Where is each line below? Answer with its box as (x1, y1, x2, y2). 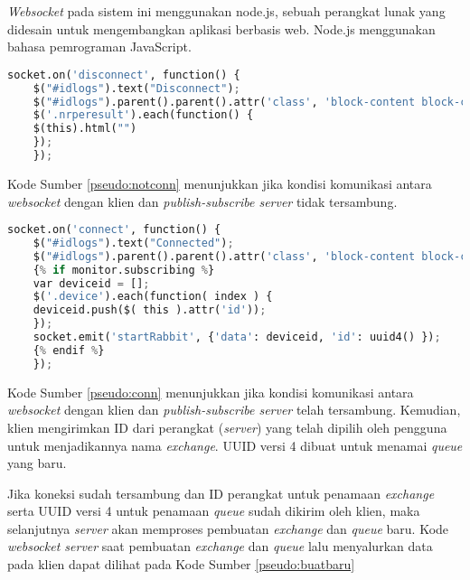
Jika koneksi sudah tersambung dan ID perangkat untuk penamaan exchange (7, 483, 435, 502)
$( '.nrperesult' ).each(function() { (33, 108, 254, 122)
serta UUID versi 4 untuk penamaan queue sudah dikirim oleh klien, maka (7, 501, 420, 520)
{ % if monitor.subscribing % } (33, 263, 215, 276)
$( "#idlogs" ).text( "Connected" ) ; (33, 236, 234, 249)
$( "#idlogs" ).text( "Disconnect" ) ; (33, 81, 240, 95)
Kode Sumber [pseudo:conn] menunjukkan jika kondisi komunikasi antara (7, 382, 414, 401)
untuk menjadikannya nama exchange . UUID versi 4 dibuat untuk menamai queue (7, 435, 463, 454)
